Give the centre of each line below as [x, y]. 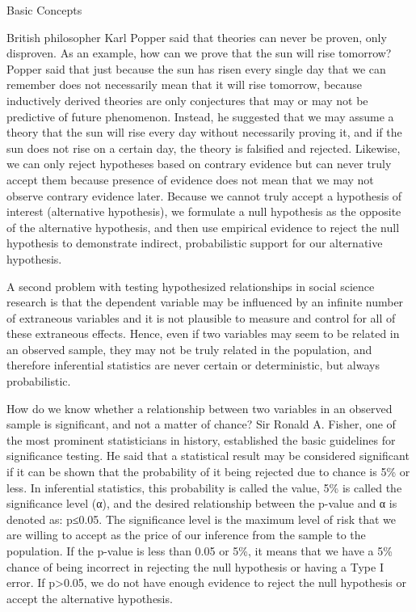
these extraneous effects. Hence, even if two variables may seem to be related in [203, 333]
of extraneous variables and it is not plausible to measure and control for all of [201, 317]
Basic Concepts [44, 10]
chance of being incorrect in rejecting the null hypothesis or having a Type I [195, 566]
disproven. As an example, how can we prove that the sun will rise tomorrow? [199, 53]
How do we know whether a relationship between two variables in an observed [200, 408]
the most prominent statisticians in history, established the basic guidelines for [201, 439]
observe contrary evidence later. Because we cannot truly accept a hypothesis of [204, 195]
